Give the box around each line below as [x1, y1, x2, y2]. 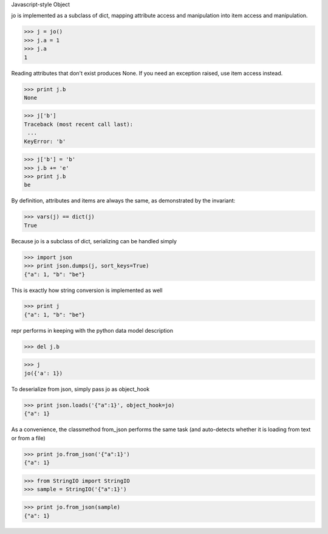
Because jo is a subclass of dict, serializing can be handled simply [11, 237, 177, 244]
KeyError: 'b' [24, 137, 66, 145]
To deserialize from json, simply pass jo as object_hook [11, 385, 150, 392]
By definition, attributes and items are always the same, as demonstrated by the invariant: [11, 197, 236, 204]
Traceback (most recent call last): [24, 120, 134, 128]
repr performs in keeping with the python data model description [11, 327, 173, 334]
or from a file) [11, 434, 46, 442]
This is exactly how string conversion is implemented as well [11, 286, 163, 294]
